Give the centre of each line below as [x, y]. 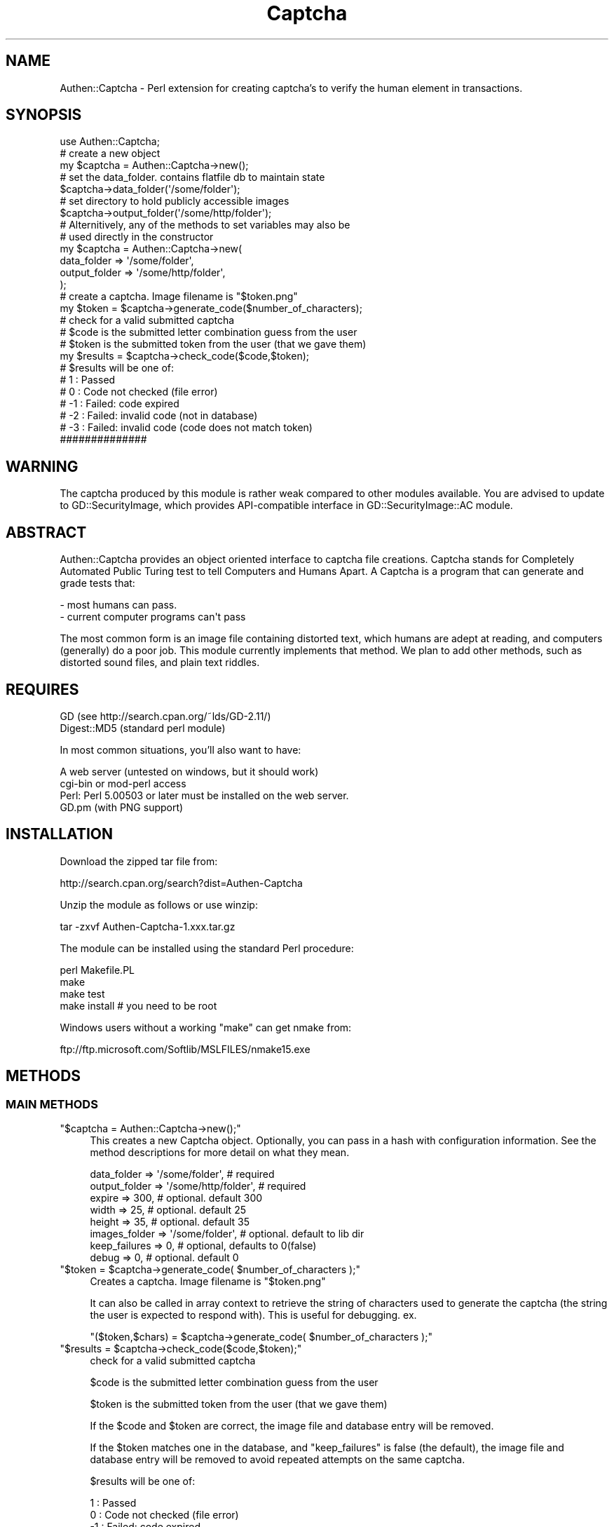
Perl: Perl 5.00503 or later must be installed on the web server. [204, 795]
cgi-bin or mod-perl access [123, 783]
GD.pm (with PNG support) [122, 807]
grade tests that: [97, 583]
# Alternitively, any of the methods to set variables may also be [205, 225]
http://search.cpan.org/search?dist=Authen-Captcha [181, 883]
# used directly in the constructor [137, 237]
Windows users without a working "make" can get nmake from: [206, 1027]
